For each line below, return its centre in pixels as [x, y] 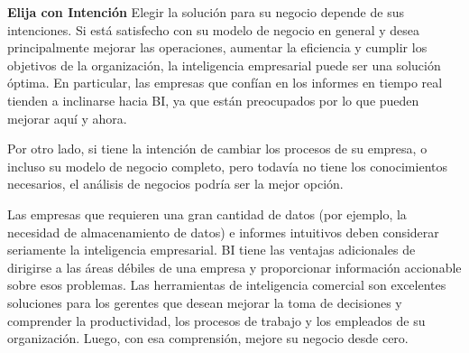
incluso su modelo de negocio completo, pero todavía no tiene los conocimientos [227, 166]
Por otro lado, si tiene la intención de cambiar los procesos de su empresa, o [217, 149]
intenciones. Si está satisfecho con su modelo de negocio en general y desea [213, 29]
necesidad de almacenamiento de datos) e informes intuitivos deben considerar [223, 232]
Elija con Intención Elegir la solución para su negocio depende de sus [206, 12]
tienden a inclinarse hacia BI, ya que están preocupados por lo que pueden [213, 100]
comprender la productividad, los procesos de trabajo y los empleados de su [216, 320]
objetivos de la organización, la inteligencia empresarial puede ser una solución [224, 65]
